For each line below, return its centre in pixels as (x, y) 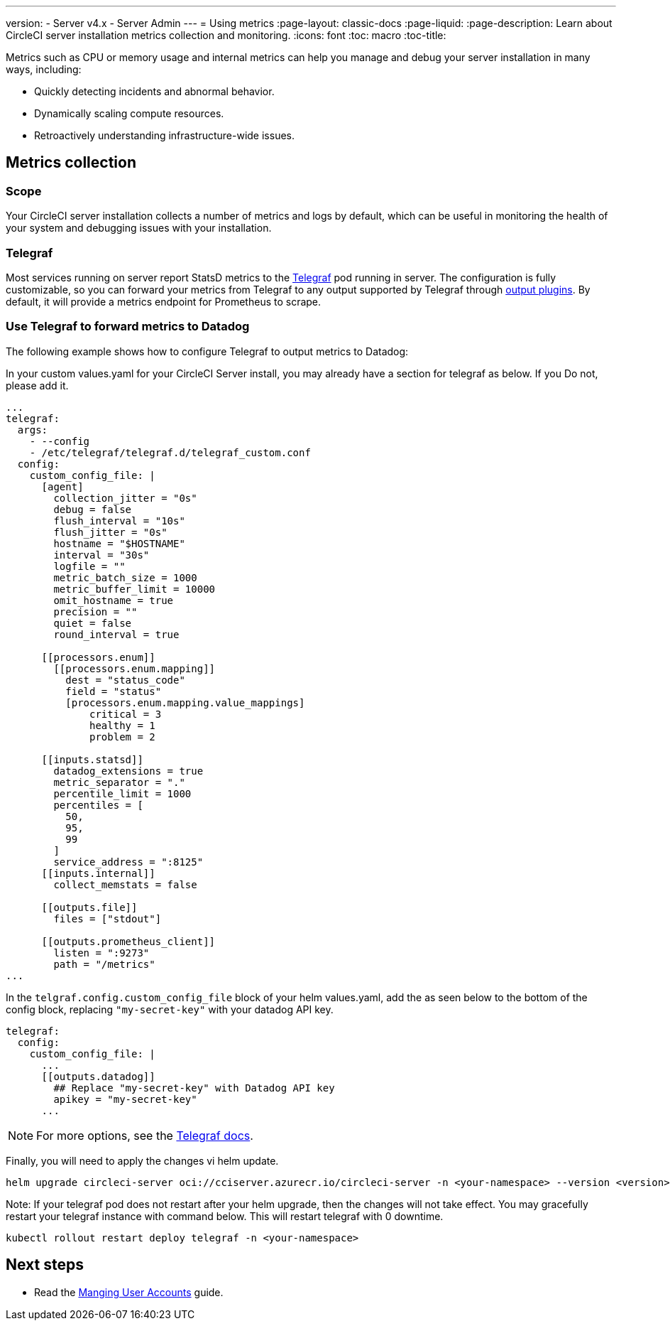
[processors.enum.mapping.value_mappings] (185, 702)
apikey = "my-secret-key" (125, 1099)
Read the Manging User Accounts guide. (129, 1292)
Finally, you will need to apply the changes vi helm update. (142, 1160)
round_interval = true (116, 634)
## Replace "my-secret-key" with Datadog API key (194, 1088)
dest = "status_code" (125, 680)
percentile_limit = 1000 (122, 793)
